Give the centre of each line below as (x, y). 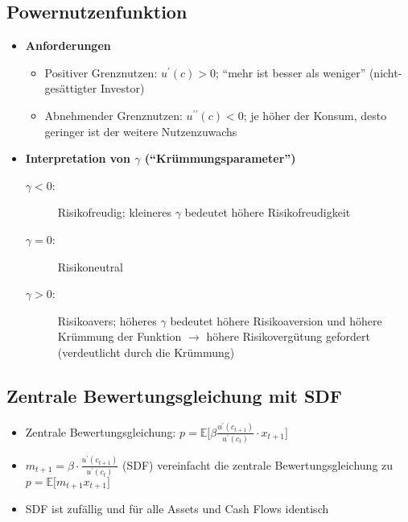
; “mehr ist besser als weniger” (291, 72)
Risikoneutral (91, 266)
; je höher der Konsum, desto (315, 115)
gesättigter (71, 88)
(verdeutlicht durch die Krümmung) (146, 352)
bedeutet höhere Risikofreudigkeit (268, 212)
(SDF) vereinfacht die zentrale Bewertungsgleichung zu (258, 464)
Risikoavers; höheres (107, 320)
